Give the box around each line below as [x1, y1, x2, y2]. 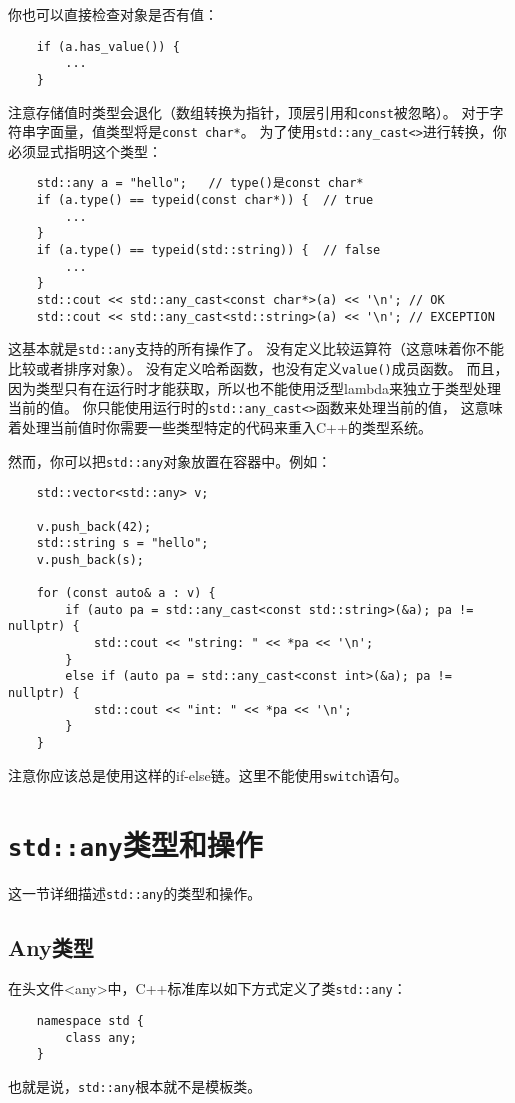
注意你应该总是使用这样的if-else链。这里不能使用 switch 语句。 [8, 764, 408, 785]
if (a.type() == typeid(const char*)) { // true [36, 193, 374, 208]
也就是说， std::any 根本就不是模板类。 [8, 1076, 262, 1097]
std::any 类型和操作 [8, 823, 263, 864]
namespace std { [36, 1014, 145, 1029]
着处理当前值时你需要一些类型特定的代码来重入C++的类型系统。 [8, 416, 432, 437]
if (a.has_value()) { [36, 39, 180, 54]
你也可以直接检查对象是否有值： [8, 4, 218, 24]
